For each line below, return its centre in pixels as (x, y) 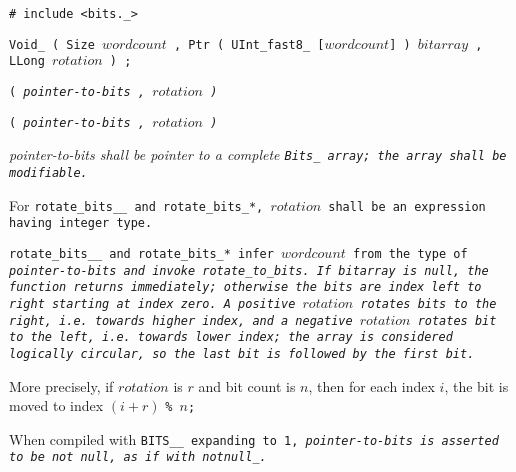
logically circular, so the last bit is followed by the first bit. (242, 353)
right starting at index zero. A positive (152, 303)
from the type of (410, 253)
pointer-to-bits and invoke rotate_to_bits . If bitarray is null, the (249, 270)
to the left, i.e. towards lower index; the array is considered (231, 337)
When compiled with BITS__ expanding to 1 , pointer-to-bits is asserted (254, 438)
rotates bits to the (428, 303)
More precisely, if (61, 385)
